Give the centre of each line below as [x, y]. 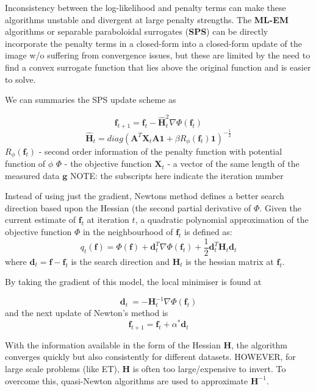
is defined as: [208, 232]
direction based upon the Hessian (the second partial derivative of [128, 207]
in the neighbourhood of [128, 232]
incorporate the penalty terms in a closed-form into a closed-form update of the [153, 43]
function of [25, 164]
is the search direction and [120, 261]
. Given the [280, 207]
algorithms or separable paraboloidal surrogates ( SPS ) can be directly [137, 31]
